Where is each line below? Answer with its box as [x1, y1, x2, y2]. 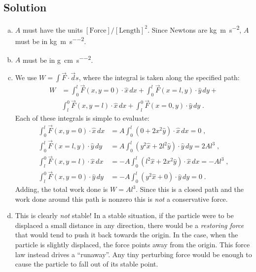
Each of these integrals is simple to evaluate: [15, 113, 149, 123]
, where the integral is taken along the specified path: [78, 72, 240, 83]
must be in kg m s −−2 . [15, 35, 86, 46]
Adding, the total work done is [15, 184, 108, 194]
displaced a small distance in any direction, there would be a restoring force [15, 220, 244, 230]
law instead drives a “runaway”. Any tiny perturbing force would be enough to [15, 249, 252, 259]
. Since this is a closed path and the [136, 184, 244, 194]
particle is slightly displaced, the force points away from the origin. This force [15, 239, 250, 250]
